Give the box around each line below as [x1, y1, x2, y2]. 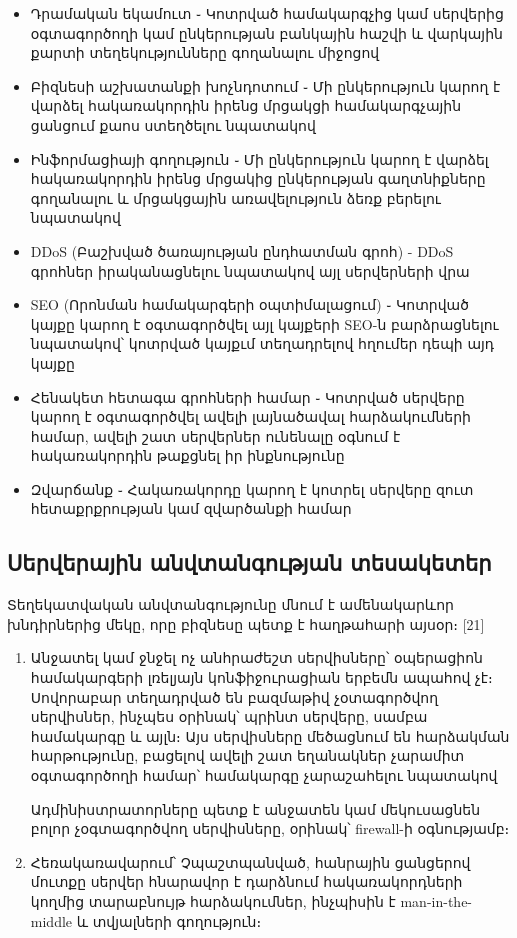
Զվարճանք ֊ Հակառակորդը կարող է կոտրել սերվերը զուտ [30, 478, 474, 499]
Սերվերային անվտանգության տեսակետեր [7, 547, 492, 578]
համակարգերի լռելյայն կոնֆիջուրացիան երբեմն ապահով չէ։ [30, 667, 493, 688]
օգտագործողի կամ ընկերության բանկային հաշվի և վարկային [30, 22, 503, 43]
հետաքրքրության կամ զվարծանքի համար [30, 498, 352, 519]
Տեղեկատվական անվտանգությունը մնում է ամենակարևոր [7, 594, 454, 615]
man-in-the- [400, 890, 473, 911]
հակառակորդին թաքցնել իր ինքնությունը [30, 445, 345, 466]
